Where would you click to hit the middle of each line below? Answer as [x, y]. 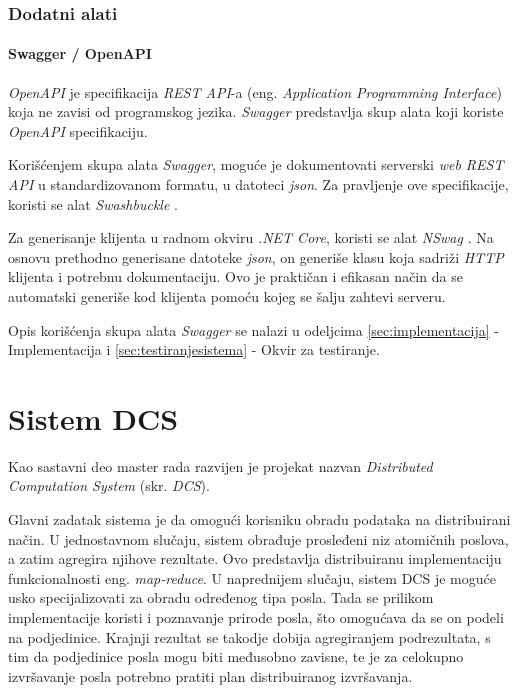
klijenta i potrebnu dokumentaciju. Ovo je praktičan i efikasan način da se [235, 276]
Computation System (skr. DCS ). [109, 485]
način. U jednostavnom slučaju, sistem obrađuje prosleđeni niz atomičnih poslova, [258, 538]
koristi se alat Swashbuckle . [93, 203]
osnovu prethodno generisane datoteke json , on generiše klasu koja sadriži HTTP [256, 256]
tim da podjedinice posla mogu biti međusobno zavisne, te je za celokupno [236, 656]
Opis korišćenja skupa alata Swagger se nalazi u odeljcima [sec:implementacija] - [253, 329]
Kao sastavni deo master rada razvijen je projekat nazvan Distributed [220, 465]
